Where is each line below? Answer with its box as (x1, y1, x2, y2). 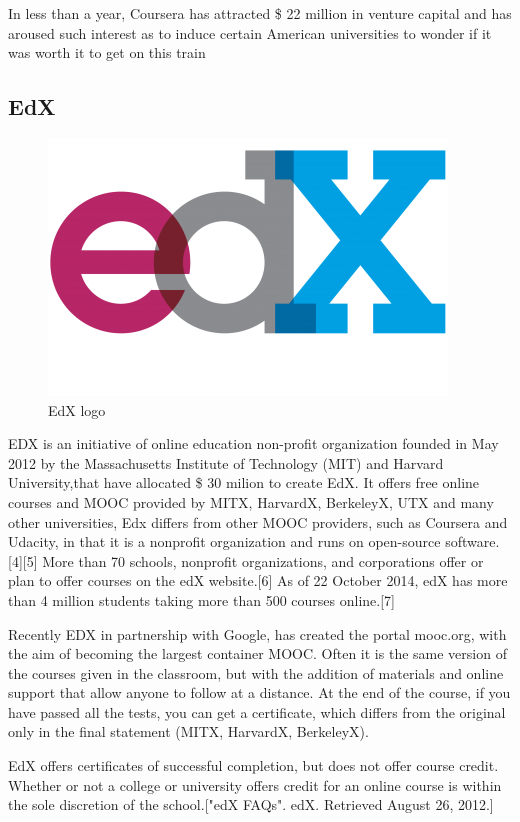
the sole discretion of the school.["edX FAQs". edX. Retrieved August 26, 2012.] (8, 794, 494, 815)
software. (445, 531, 500, 552)
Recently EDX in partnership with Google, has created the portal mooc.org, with (8, 623, 507, 644)
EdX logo (48, 399, 106, 420)
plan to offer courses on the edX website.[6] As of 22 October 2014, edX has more (8, 570, 508, 591)
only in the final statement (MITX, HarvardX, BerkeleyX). (8, 721, 369, 742)
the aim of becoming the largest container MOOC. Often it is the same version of (8, 643, 507, 664)
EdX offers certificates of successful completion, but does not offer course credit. (8, 755, 499, 776)
